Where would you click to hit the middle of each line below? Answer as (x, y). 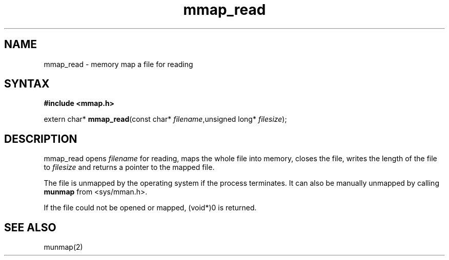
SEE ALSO (30, 227)
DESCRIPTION (41, 139)
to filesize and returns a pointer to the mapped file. (129, 167)
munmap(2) (63, 247)
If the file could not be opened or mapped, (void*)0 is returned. (150, 208)
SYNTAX (27, 84)
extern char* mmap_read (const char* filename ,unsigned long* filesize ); (165, 119)
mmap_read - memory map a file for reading (118, 64)
